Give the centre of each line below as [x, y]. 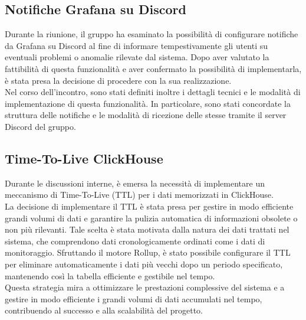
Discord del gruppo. [40, 126]
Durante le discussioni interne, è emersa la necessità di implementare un [135, 183]
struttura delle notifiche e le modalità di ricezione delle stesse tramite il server [146, 115]
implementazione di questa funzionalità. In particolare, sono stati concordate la [148, 103]
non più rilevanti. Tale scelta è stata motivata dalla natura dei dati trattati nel [147, 229]
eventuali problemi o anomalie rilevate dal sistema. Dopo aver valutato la [137, 57]
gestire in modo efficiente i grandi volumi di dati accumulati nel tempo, [134, 298]
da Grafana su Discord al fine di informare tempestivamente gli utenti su [136, 45]
